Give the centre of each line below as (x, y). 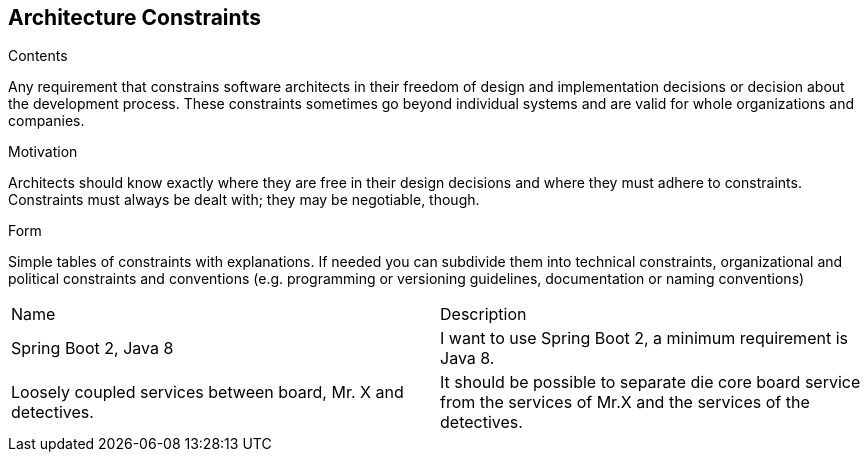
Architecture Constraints (134, 17)
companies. (46, 121)
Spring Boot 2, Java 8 (92, 348)
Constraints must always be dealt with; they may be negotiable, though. (244, 200)
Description (483, 314)
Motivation (43, 152)
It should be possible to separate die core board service (650, 382)
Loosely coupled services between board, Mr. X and (207, 392)
